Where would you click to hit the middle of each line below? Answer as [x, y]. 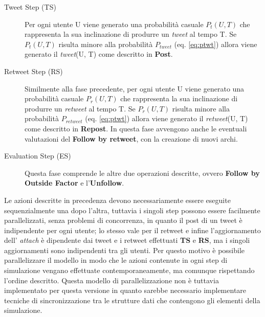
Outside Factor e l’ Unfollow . [74, 183]
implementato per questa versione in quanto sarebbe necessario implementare [125, 290]
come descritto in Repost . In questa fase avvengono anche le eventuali [136, 128]
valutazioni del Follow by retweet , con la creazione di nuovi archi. [131, 138]
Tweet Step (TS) [30, 7]
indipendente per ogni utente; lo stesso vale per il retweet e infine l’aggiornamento [132, 230]
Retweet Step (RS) [34, 71]
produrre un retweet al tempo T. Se [80, 108]
